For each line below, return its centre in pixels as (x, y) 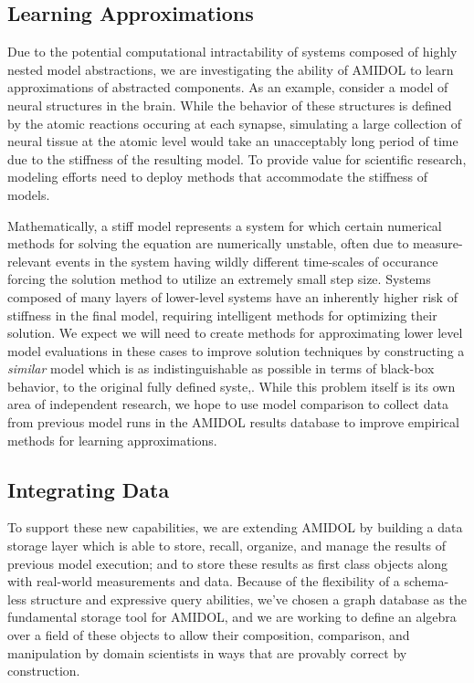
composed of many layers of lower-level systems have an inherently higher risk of (232, 296)
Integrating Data (89, 489)
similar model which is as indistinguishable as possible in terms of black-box (221, 368)
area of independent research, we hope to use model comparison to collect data (228, 404)
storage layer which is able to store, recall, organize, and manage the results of (227, 546)
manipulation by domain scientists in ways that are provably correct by (207, 652)
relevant (30, 261)
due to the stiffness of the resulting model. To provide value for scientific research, (237, 158)
